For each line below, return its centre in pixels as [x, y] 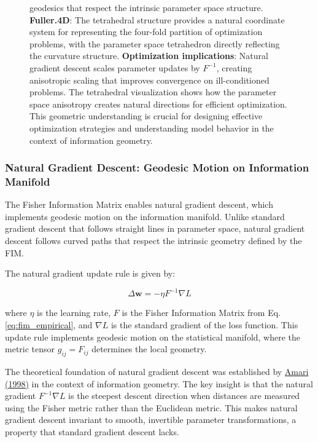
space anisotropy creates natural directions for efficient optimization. [158, 104]
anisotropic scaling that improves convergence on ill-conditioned [149, 80]
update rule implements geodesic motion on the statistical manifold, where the [153, 337]
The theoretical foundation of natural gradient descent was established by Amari [157, 371]
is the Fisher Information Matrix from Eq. [201, 313]
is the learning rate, [74, 313]
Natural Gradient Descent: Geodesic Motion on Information [157, 168]
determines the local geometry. [149, 349]
